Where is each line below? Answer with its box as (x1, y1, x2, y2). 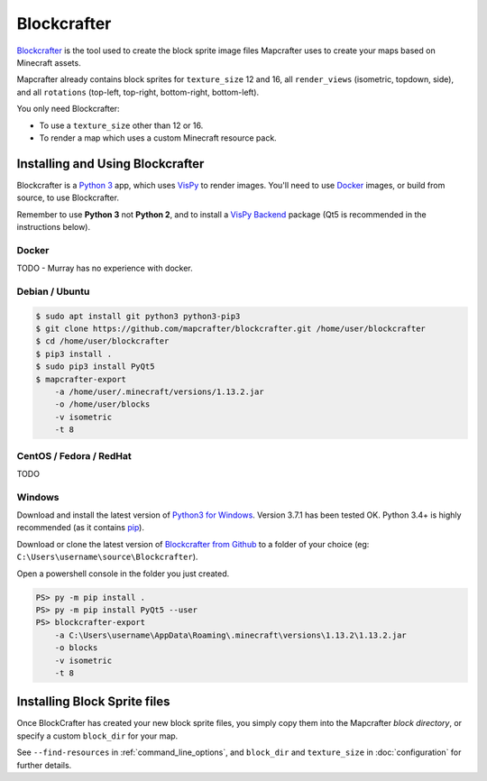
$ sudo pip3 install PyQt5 (35, 362, 155, 372)
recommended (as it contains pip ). (16, 522, 144, 533)
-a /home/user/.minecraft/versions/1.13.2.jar (54, 387, 265, 397)
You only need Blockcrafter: (16, 104, 121, 115)
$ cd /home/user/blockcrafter (35, 336, 170, 346)
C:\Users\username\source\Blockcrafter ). (16, 551, 198, 563)
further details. (16, 759, 72, 770)
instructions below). (16, 221, 91, 232)
